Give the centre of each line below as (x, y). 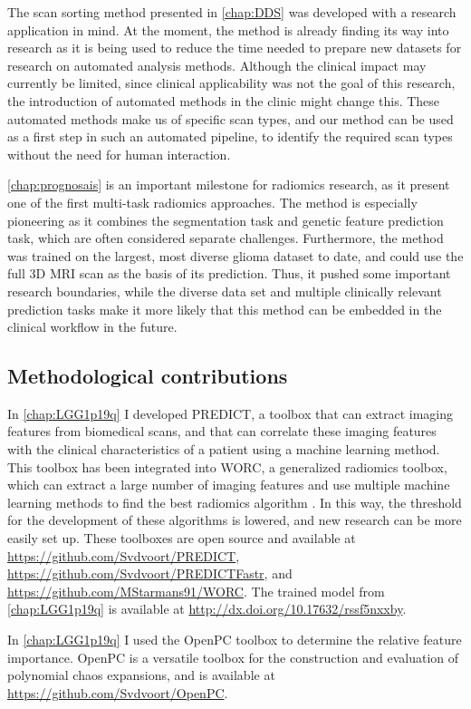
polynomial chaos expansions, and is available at (141, 675)
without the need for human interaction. (119, 154)
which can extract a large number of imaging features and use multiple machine (229, 485)
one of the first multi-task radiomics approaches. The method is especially (212, 202)
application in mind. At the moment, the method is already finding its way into (228, 29)
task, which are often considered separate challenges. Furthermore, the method (226, 238)
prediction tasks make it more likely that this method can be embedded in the (225, 309)
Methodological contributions (148, 376)
